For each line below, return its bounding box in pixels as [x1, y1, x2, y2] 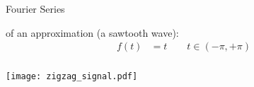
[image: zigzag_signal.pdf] [6, 71, 138, 82]
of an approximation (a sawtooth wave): [6, 25, 179, 40]
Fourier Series [6, 1, 65, 16]
